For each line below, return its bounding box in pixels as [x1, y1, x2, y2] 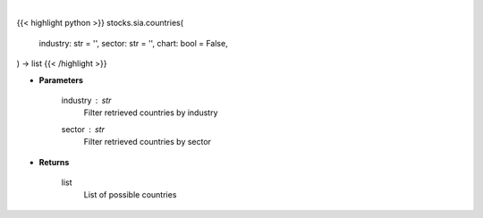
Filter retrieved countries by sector [83, 137, 212, 147]
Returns [38, 156, 70, 167]
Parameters [38, 74, 84, 85]
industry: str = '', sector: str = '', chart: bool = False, [38, 38, 228, 48]
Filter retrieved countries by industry [83, 107, 218, 118]
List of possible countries [83, 189, 177, 200]
